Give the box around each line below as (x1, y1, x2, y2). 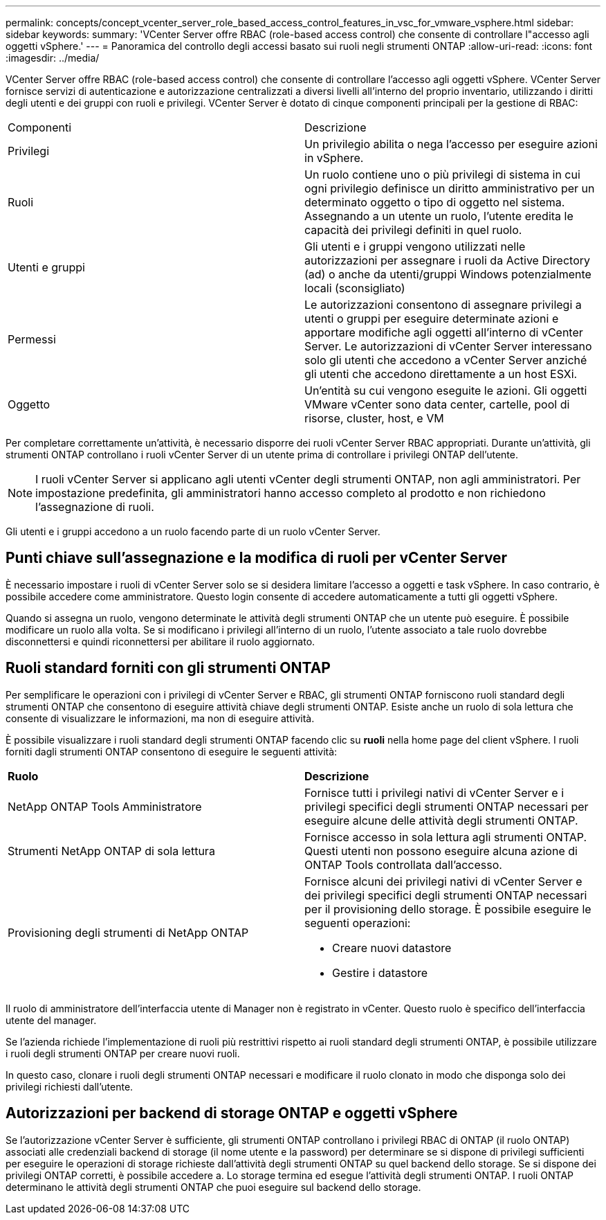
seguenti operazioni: (304, 915, 411, 930)
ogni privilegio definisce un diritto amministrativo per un (304, 181, 595, 195)
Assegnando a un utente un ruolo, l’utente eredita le (304, 209, 573, 223)
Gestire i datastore (332, 965, 428, 980)
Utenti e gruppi (8, 260, 85, 274)
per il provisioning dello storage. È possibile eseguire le (304, 901, 591, 916)
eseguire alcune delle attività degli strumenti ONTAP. (304, 813, 578, 827)
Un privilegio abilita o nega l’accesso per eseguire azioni (304, 137, 598, 151)
